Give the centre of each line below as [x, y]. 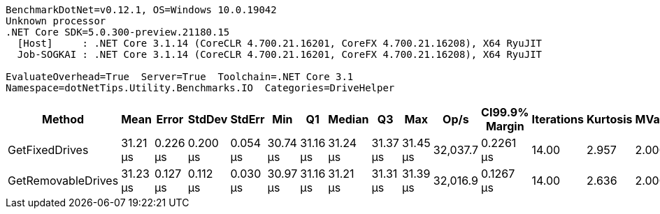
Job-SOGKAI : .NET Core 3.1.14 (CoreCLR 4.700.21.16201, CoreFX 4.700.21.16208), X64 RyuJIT [280, 54]
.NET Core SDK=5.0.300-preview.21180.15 [118, 32]
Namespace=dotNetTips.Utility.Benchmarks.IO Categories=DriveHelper [200, 88]
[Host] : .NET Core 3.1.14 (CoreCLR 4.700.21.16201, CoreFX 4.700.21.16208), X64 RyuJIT [280, 43]
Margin [505, 126]
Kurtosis [609, 119]
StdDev [208, 119]
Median [349, 119]
